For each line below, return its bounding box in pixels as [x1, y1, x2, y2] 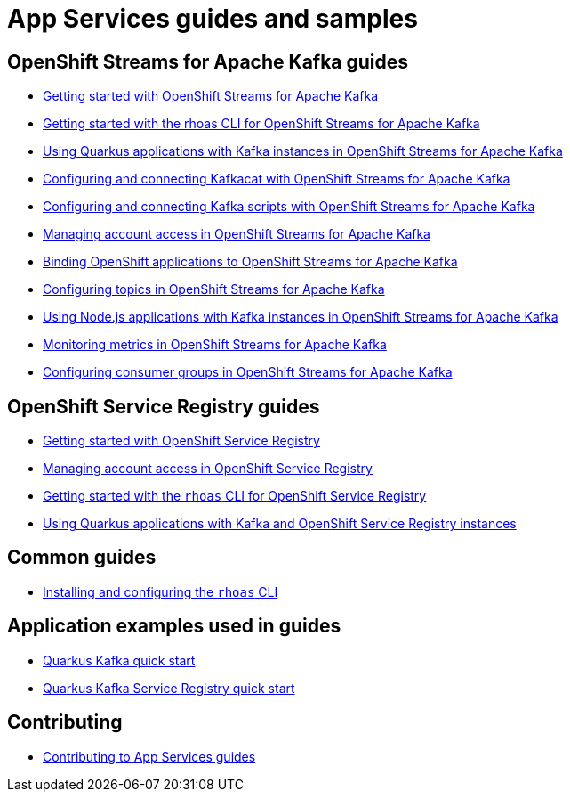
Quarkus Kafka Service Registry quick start [43, 680, 295, 696]
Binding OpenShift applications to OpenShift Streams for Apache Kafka [43, 254, 458, 270]
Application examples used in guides [7, 615, 341, 638]
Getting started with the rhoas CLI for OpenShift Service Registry [43, 488, 427, 504]
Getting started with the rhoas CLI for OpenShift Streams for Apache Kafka [43, 116, 480, 132]
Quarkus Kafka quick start [43, 652, 196, 668]
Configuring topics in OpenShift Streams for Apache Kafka [43, 281, 385, 298]
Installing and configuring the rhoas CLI [43, 583, 278, 599]
